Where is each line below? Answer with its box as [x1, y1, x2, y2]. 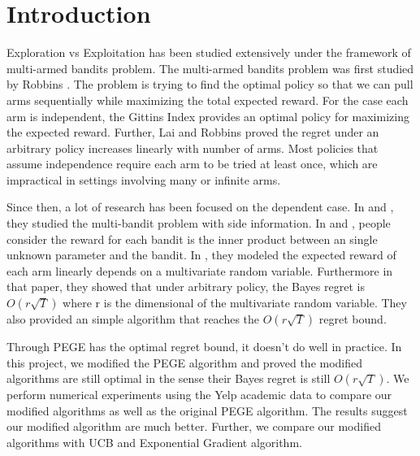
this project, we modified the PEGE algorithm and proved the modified [6, 354, 363, 371]
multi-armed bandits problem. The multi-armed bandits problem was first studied [6, 59, 414, 76]
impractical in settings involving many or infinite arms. [6, 171, 281, 188]
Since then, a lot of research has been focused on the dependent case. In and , [6, 198, 394, 215]
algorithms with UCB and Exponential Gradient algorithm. [6, 434, 302, 450]
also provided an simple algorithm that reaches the [6, 311, 260, 328]
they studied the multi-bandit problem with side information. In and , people [6, 215, 391, 232]
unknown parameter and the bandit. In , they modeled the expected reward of [6, 246, 396, 263]
